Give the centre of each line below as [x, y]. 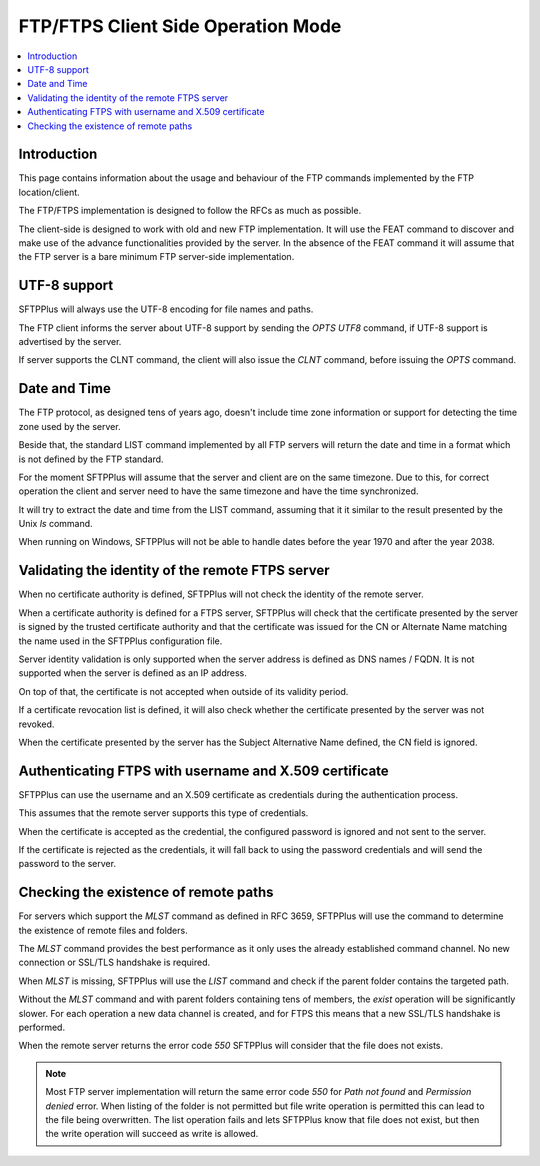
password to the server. [67, 864]
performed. [41, 1027]
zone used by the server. [69, 426]
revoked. [36, 724]
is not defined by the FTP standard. [91, 459]
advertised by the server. [70, 342]
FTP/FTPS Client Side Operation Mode [180, 26]
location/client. [49, 192]
